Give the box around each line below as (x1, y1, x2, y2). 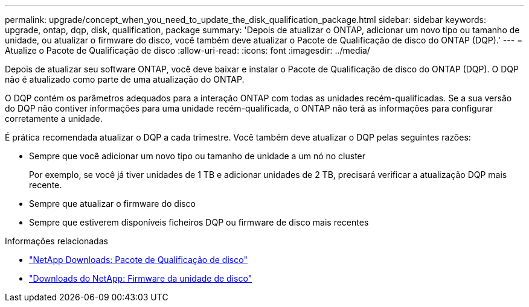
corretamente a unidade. (5, 113, 103, 124)
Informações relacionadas (5, 236, 108, 246)
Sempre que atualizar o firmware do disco (29, 198, 196, 209)
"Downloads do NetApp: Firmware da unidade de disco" (29, 273, 252, 283)
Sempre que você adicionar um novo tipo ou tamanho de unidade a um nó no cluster (29, 151, 366, 161)
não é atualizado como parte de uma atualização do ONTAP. (5, 74, 245, 84)
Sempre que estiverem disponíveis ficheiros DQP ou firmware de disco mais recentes (29, 217, 369, 227)
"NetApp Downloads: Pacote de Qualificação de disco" (29, 255, 248, 265)
